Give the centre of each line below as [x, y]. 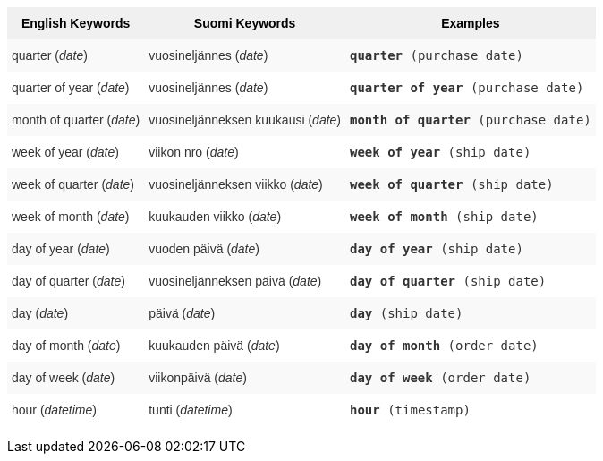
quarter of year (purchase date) [467, 88]
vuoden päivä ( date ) [204, 249]
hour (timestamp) [410, 410]
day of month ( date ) [66, 346]
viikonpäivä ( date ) [198, 378]
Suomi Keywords [245, 23]
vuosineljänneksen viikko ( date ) [236, 184]
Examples [471, 23]
